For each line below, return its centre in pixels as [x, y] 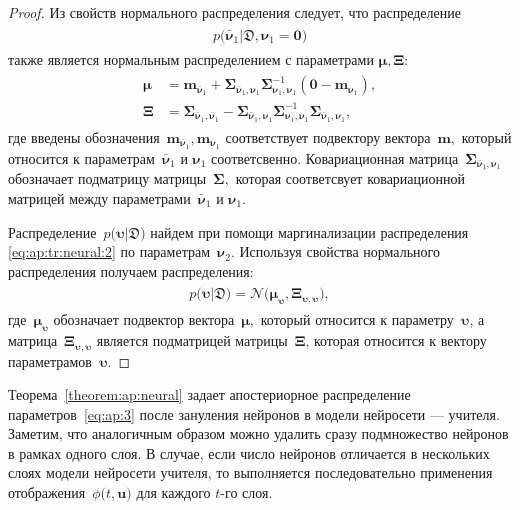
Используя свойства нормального [339, 251]
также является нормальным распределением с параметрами [191, 58]
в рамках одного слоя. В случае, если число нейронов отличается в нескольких [249, 452]
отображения [47, 492]
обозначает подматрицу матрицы [107, 178]
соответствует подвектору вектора [328, 136]
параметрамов [50, 360]
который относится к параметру [357, 319]
